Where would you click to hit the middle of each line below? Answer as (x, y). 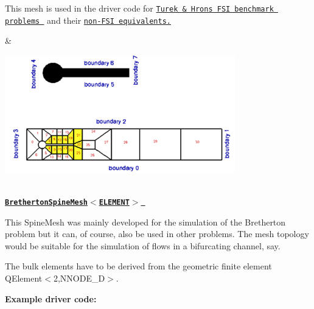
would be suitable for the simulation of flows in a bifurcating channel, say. (143, 245)
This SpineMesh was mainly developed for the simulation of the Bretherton (145, 222)
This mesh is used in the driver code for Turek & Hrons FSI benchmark (139, 8)
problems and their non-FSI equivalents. (88, 20)
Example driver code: (51, 298)
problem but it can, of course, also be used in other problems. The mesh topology (157, 234)
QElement (24, 278)
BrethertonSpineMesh (47, 203)
